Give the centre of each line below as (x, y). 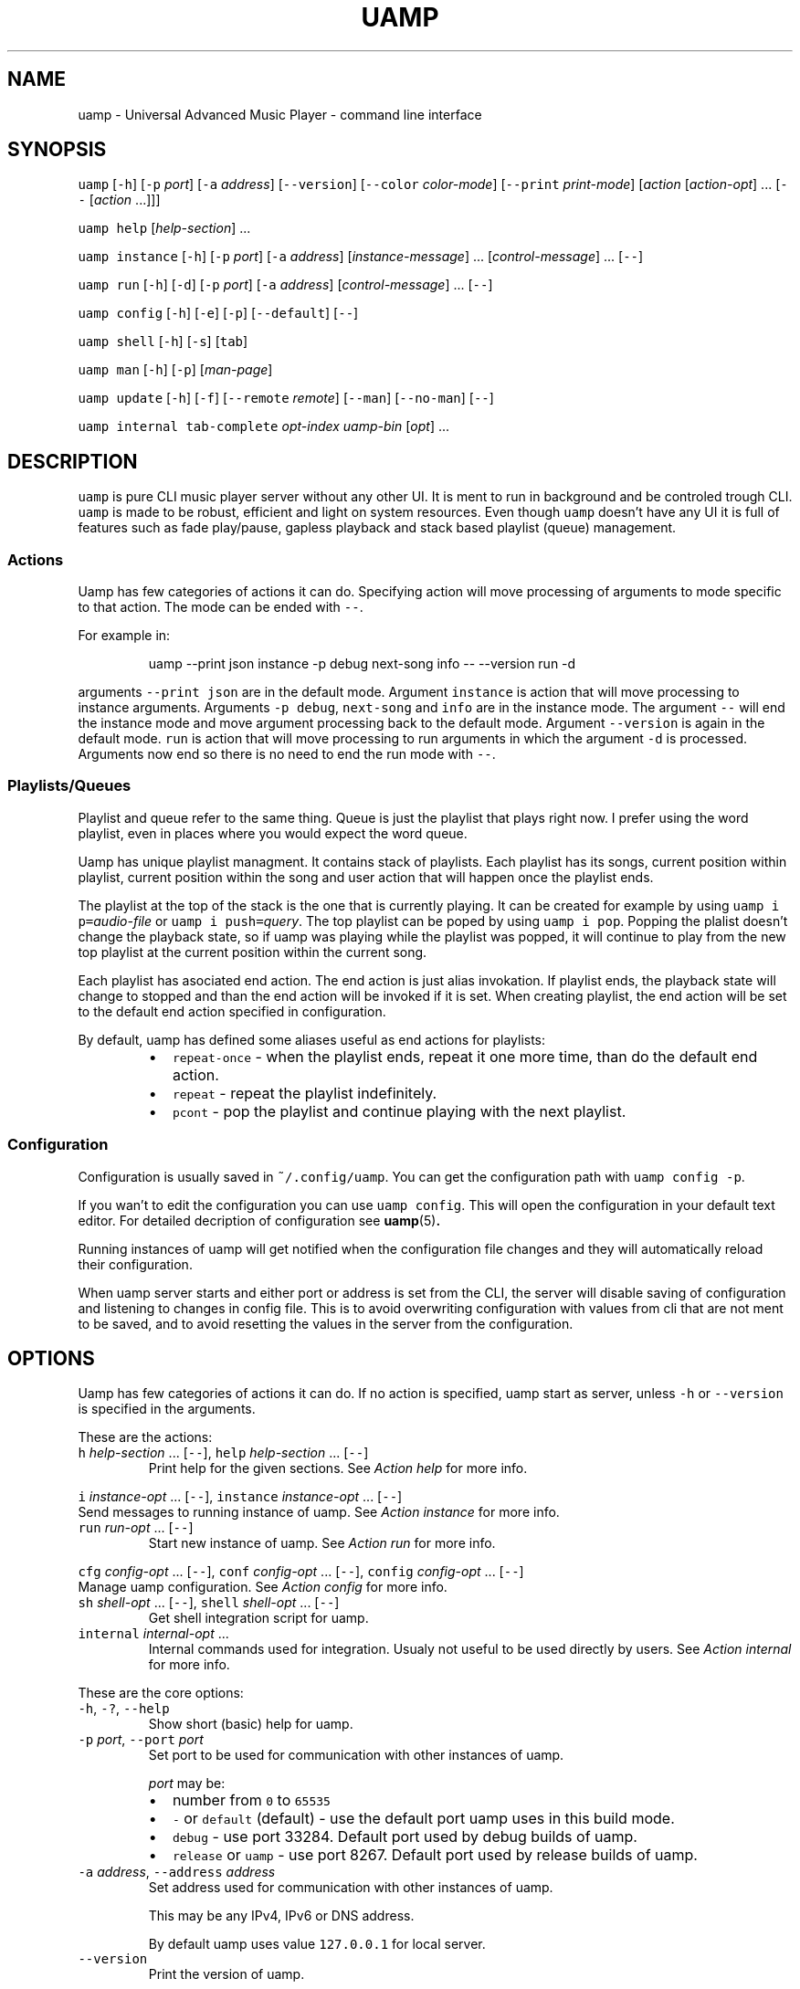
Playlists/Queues (69, 786)
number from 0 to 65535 (251, 1800)
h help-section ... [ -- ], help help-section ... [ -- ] (223, 1453)
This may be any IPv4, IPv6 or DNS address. (281, 1916)
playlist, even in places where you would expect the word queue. (273, 833)
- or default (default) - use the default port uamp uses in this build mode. (423, 1819)
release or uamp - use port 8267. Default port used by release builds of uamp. (435, 1855)
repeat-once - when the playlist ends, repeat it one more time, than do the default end (465, 1056)
